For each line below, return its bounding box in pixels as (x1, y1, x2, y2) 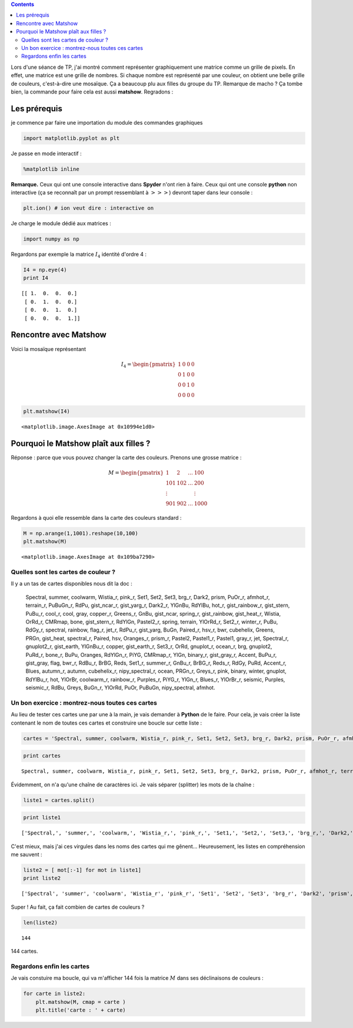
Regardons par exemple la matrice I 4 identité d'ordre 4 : (11, 251, 147, 259)
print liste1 (23, 815, 61, 821)
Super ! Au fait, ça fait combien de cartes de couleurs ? (11, 903, 145, 910)
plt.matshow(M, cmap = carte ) (35, 999, 126, 1005)
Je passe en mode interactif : (11, 150, 82, 157)
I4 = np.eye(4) (23, 266, 67, 273)
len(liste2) (23, 919, 58, 926)
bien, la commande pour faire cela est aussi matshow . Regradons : (11, 88, 174, 95)
